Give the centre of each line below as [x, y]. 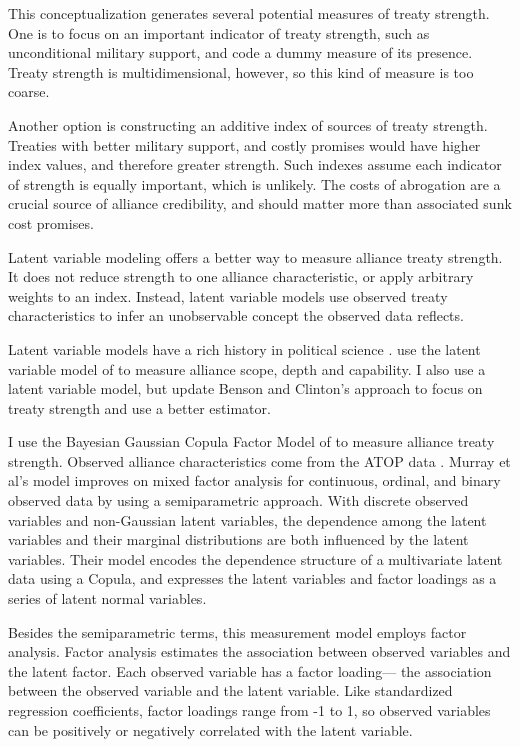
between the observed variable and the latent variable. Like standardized [230, 690]
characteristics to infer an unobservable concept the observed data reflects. [236, 315]
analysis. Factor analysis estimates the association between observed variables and [259, 651]
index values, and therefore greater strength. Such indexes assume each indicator [255, 164]
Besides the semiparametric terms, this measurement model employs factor [237, 631]
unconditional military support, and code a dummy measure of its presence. [240, 52]
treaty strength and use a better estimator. [139, 407]
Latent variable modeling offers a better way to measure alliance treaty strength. [255, 256]
